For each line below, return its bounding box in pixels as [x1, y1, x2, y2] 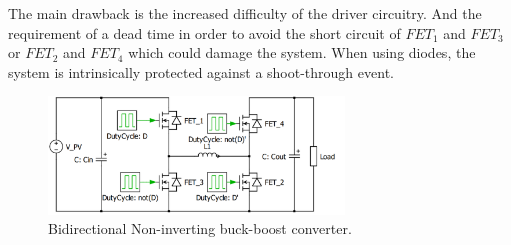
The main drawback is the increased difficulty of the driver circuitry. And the [8, 3, 482, 23]
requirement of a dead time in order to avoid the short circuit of [8, 22, 401, 43]
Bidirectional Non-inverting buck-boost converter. [48, 218, 352, 239]
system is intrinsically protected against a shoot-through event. [8, 61, 394, 82]
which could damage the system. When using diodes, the [128, 42, 476, 63]
